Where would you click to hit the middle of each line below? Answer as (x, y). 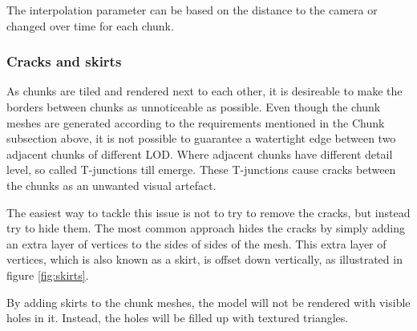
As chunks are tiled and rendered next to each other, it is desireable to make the (204, 91)
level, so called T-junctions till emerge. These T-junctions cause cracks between (201, 170)
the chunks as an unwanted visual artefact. (111, 185)
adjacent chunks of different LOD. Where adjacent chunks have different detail (200, 153)
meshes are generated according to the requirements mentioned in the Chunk (196, 122)
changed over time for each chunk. (90, 25)
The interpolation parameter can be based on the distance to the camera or (192, 10)
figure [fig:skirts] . (48, 274)
